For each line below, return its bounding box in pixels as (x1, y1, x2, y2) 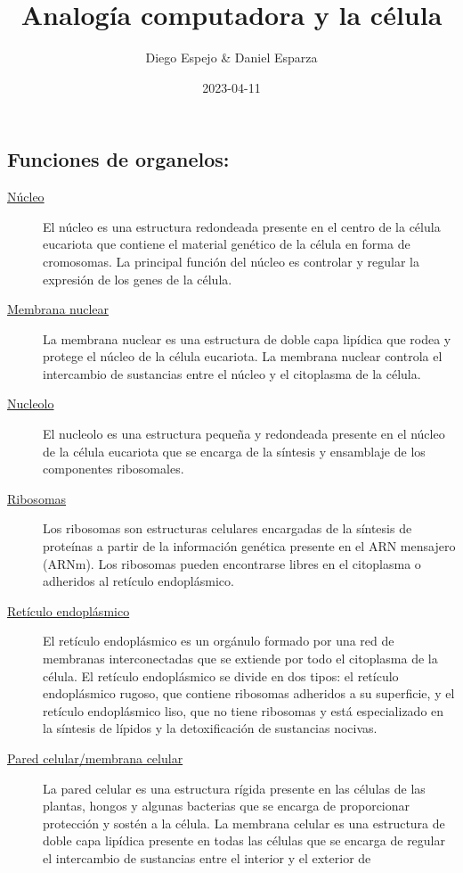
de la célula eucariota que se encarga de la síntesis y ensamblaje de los (43, 441, 426, 460)
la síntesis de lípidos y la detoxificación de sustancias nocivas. (43, 719, 378, 737)
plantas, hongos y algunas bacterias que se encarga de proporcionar (43, 796, 410, 815)
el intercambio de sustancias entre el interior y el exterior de (43, 848, 371, 867)
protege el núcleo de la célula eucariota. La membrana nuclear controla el (43, 347, 443, 366)
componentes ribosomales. (43, 459, 184, 478)
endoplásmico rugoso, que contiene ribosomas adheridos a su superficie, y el (43, 684, 455, 703)
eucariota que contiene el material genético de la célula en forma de (43, 235, 410, 253)
